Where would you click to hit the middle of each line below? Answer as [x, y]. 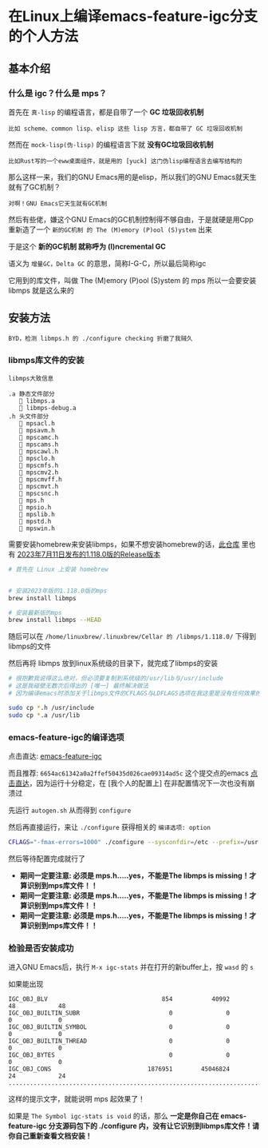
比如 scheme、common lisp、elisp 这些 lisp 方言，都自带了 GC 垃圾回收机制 [126, 129]
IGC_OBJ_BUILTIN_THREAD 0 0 [119, 1041]
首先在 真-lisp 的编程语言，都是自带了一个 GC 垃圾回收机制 [106, 112]
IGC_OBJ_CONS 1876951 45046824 [119, 1069]
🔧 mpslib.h [37, 514]
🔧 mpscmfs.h [39, 465]
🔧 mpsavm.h [37, 430]
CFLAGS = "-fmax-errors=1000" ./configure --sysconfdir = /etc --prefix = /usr [134, 843]
